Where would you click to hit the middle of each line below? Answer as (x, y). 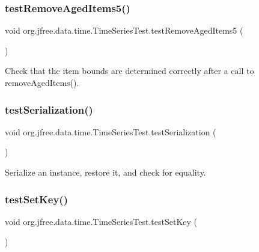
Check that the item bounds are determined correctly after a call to (129, 71)
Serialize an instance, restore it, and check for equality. (105, 172)
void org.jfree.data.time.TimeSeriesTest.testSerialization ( (111, 131)
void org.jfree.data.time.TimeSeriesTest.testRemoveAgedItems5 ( (124, 30)
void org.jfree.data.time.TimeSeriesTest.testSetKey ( (101, 221)
